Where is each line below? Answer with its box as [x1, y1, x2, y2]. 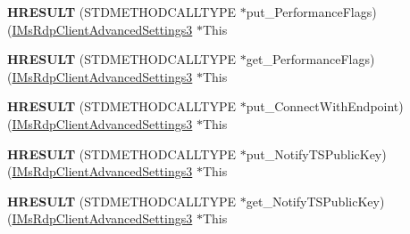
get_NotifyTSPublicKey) [246, 191, 385, 210]
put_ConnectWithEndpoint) [246, 97, 404, 116]
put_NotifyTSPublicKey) [246, 144, 387, 163]
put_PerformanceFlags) [246, 3, 377, 20]
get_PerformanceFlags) [246, 50, 375, 69]
